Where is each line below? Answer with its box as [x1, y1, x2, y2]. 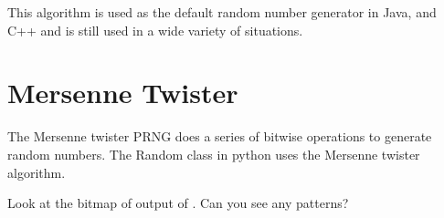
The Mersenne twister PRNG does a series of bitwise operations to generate [7, 127, 432, 146]
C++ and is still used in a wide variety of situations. [7, 20, 303, 39]
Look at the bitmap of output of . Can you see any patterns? [7, 193, 349, 213]
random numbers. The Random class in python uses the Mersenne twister [7, 144, 420, 163]
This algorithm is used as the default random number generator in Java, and [7, 3, 437, 21]
